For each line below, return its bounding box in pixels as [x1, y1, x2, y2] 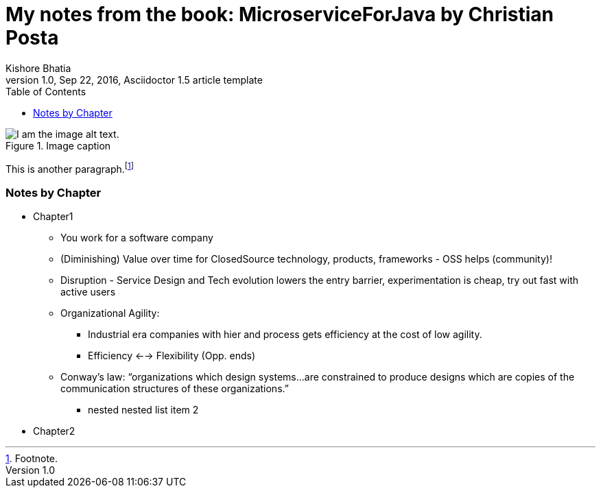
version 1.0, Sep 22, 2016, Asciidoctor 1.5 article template [5, 73, 263, 86]
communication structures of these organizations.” [60, 383, 289, 395]
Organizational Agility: [60, 307, 160, 320]
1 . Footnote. [5, 453, 58, 465]
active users [60, 286, 116, 298]
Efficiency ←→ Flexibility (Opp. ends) [88, 350, 255, 362]
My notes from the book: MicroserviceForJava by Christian [5, 3, 554, 26]
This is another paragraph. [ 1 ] [5, 160, 134, 175]
